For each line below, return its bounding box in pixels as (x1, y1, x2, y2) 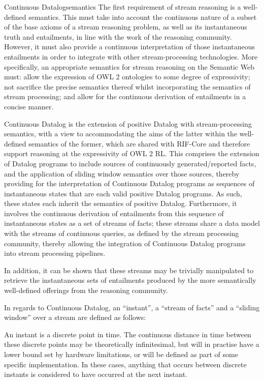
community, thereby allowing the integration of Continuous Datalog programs (4, 238, 246, 248)
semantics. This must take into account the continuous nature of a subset (28, 11, 257, 22)
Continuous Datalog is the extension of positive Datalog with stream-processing (4, 118, 252, 129)
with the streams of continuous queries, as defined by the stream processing (4, 228, 239, 239)
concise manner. (4, 101, 54, 111)
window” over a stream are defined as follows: (4, 312, 146, 323)
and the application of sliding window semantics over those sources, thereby (4, 168, 240, 179)
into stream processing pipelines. (4, 248, 106, 258)
